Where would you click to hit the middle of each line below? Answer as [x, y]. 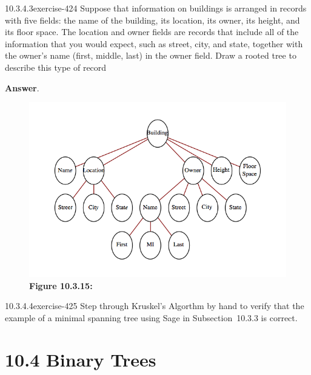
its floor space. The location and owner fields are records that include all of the [152, 32]
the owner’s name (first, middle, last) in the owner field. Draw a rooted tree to [151, 55]
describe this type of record [56, 67]
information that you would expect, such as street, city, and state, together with [154, 43]
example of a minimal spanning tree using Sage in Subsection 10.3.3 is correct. [151, 318]
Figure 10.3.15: [61, 285]
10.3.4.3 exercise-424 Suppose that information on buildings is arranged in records [156, 8]
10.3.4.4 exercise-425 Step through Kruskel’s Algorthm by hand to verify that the [155, 306]
